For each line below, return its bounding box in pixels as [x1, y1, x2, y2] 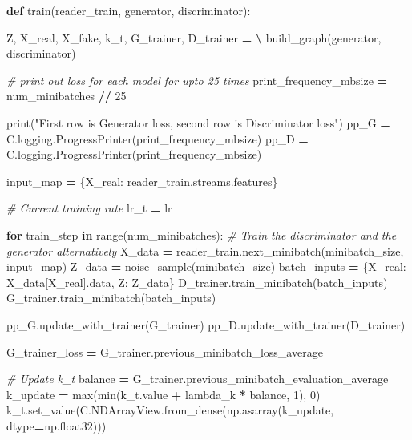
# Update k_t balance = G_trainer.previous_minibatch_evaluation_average [6, 370, 389, 387]
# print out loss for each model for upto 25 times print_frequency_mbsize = [6, 71, 388, 88]
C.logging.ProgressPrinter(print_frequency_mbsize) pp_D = [6, 130, 309, 147]
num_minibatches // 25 [6, 87, 127, 104]
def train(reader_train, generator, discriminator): [6, 2, 251, 18]
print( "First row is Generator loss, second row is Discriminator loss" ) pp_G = [6, 114, 390, 131]
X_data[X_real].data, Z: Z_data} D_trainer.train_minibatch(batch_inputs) [6, 273, 388, 290]
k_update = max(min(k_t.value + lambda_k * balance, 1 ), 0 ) [6, 386, 321, 402]
